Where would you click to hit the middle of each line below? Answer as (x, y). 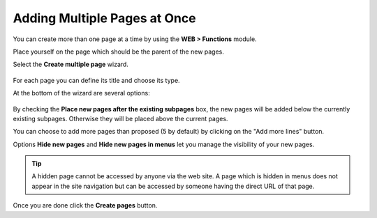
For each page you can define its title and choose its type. (97, 80)
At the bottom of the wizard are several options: (81, 93)
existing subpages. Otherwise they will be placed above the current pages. (120, 118)
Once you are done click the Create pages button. (85, 205)
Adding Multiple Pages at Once (104, 18)
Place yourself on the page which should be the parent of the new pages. (119, 52)
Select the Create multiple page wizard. (71, 64)
